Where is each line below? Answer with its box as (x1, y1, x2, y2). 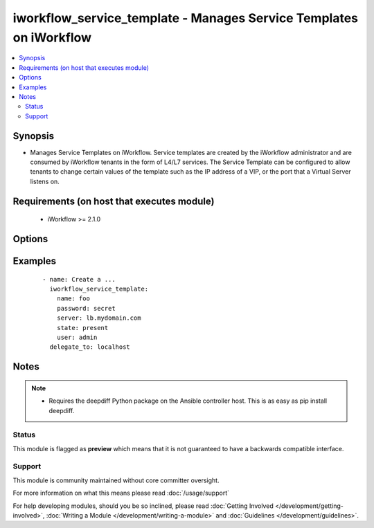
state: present (56, 324, 109, 331)
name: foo (56, 295, 90, 302)
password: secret (56, 304, 116, 312)
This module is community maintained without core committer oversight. (12, 476, 220, 484)
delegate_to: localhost (49, 343, 131, 351)
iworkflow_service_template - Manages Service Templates (12, 10, 359, 26)
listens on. (30, 177, 60, 185)
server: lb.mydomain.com (56, 314, 141, 322)
